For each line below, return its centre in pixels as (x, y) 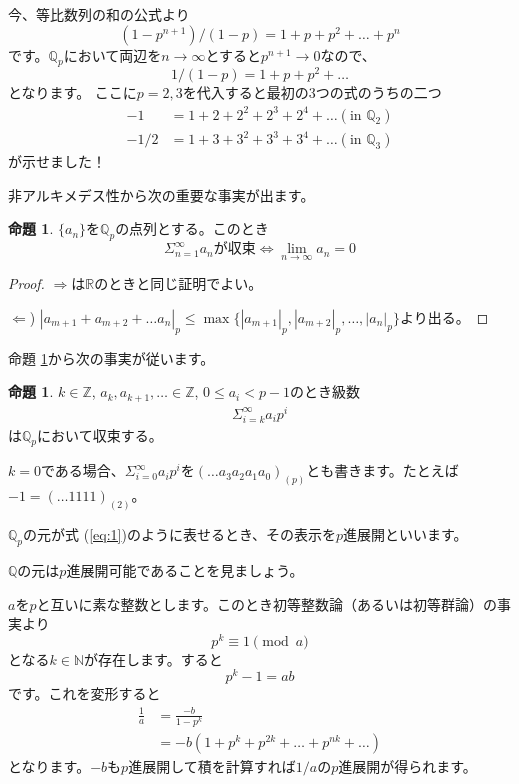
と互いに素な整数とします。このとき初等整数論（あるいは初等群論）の (267, 603)
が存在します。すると (153, 658)
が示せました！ (57, 161)
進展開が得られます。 (407, 765)
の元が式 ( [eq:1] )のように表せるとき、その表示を (179, 534)
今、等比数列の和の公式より (99, 14)
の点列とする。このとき (192, 228)
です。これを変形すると (84, 693)
